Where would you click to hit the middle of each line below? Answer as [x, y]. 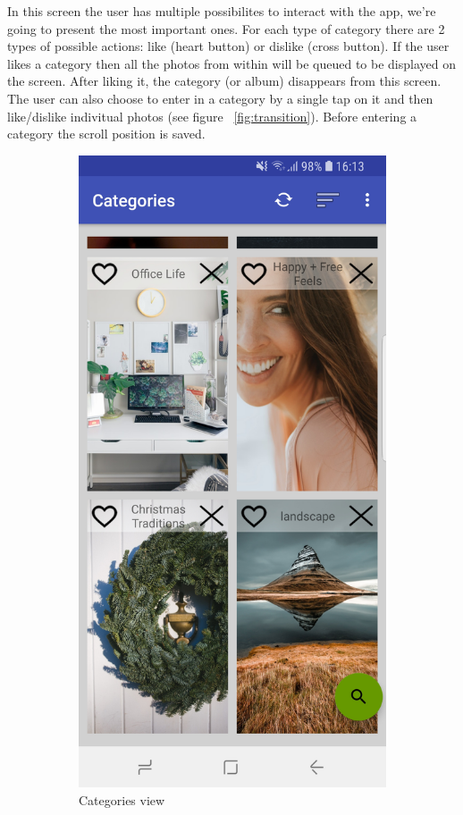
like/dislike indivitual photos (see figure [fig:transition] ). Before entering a [212, 116]
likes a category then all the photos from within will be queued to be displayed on [231, 63]
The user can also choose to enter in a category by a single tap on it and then [220, 98]
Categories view [122, 799]
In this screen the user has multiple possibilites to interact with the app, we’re [222, 11]
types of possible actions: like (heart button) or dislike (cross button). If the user [228, 46]
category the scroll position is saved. [106, 134]
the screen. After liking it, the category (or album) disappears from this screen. [224, 81]
